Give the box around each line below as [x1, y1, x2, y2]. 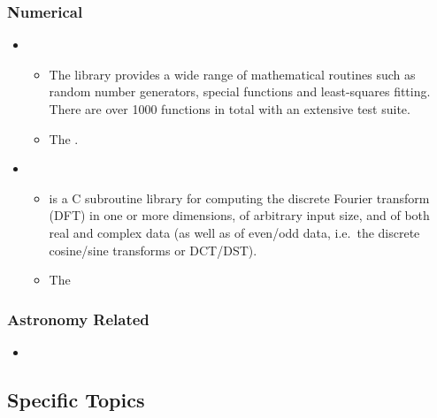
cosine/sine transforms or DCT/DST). [49, 240, 257, 259]
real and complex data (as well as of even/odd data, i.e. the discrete [49, 223, 420, 241]
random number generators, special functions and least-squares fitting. [49, 82, 431, 101]
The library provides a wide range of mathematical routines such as [49, 65, 416, 83]
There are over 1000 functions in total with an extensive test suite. [49, 100, 410, 118]
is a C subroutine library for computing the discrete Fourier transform [49, 188, 430, 207]
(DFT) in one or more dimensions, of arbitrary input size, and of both [49, 206, 430, 224]
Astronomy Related [7, 308, 149, 330]
